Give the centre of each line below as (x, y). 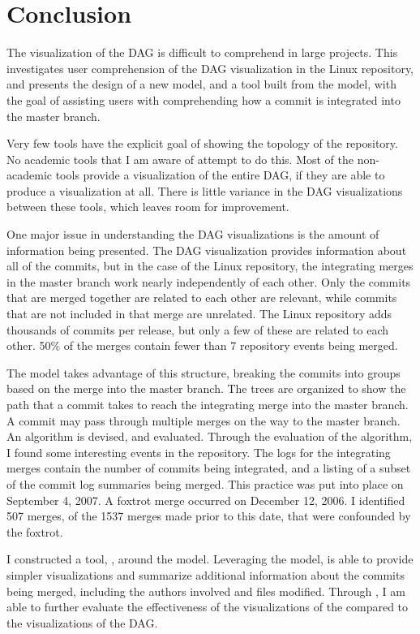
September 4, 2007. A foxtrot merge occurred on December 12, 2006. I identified (206, 500)
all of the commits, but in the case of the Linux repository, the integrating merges (210, 266)
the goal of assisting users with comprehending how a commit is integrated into (204, 99)
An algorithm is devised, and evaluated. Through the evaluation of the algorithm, (210, 436)
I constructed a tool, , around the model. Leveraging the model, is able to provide (210, 559)
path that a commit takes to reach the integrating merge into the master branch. (208, 404)
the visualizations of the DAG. (82, 622)
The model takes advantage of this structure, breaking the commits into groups (204, 372)
